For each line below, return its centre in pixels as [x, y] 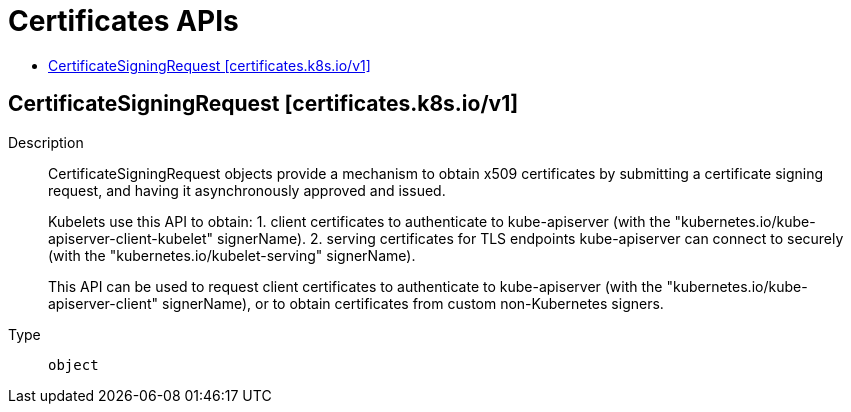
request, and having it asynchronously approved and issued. [247, 190]
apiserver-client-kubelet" [131, 238]
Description [46, 142]
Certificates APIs [123, 21]
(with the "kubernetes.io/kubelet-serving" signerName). [232, 255]
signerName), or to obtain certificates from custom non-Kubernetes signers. [413, 303]
